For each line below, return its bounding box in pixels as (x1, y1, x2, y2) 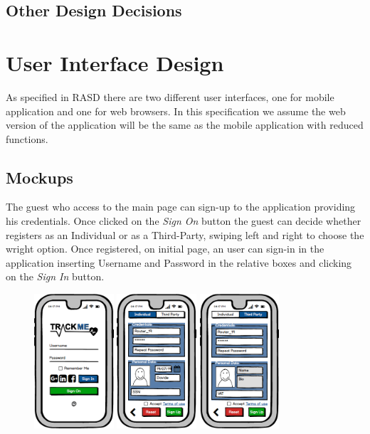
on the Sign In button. (6, 269, 105, 284)
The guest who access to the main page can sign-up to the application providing (6, 199, 356, 214)
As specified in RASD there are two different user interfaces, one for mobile (6, 89, 334, 104)
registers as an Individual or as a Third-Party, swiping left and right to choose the (6, 227, 364, 242)
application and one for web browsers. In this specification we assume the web (6, 103, 346, 118)
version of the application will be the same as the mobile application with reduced (6, 117, 364, 132)
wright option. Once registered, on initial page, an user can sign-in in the (6, 241, 324, 256)
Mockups (6, 166, 73, 188)
